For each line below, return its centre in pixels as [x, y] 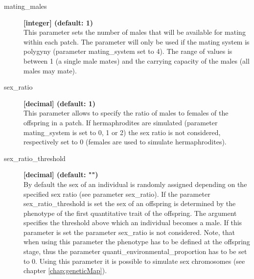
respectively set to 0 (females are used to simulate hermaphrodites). [125, 142]
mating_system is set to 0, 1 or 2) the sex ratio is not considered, [122, 132]
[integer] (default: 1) [58, 22]
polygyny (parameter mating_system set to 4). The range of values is [128, 51]
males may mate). [50, 70]
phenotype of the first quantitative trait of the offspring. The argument [130, 213]
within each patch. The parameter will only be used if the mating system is [137, 41]
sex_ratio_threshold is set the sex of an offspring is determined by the [130, 203]
